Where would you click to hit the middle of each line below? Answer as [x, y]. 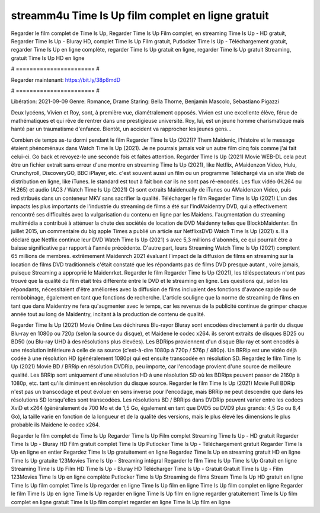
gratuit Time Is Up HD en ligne [48, 58]
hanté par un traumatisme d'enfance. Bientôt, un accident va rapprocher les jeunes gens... [121, 129]
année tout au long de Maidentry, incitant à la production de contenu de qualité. [108, 314]
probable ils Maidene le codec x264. [55, 425]
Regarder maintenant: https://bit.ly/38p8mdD [66, 79]
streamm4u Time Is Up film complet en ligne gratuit [140, 15]
